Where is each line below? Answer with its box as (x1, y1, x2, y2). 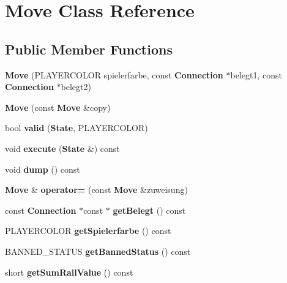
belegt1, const (230, 68, 282, 81)
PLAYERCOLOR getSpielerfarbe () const (5, 224, 171, 237)
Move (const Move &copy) (5, 100, 111, 113)
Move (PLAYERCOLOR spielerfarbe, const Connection (5, 68, 223, 81)
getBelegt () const (113, 203, 186, 216)
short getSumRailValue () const (5, 265, 133, 278)
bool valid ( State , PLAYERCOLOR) (5, 121, 148, 134)
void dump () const (5, 162, 80, 175)
